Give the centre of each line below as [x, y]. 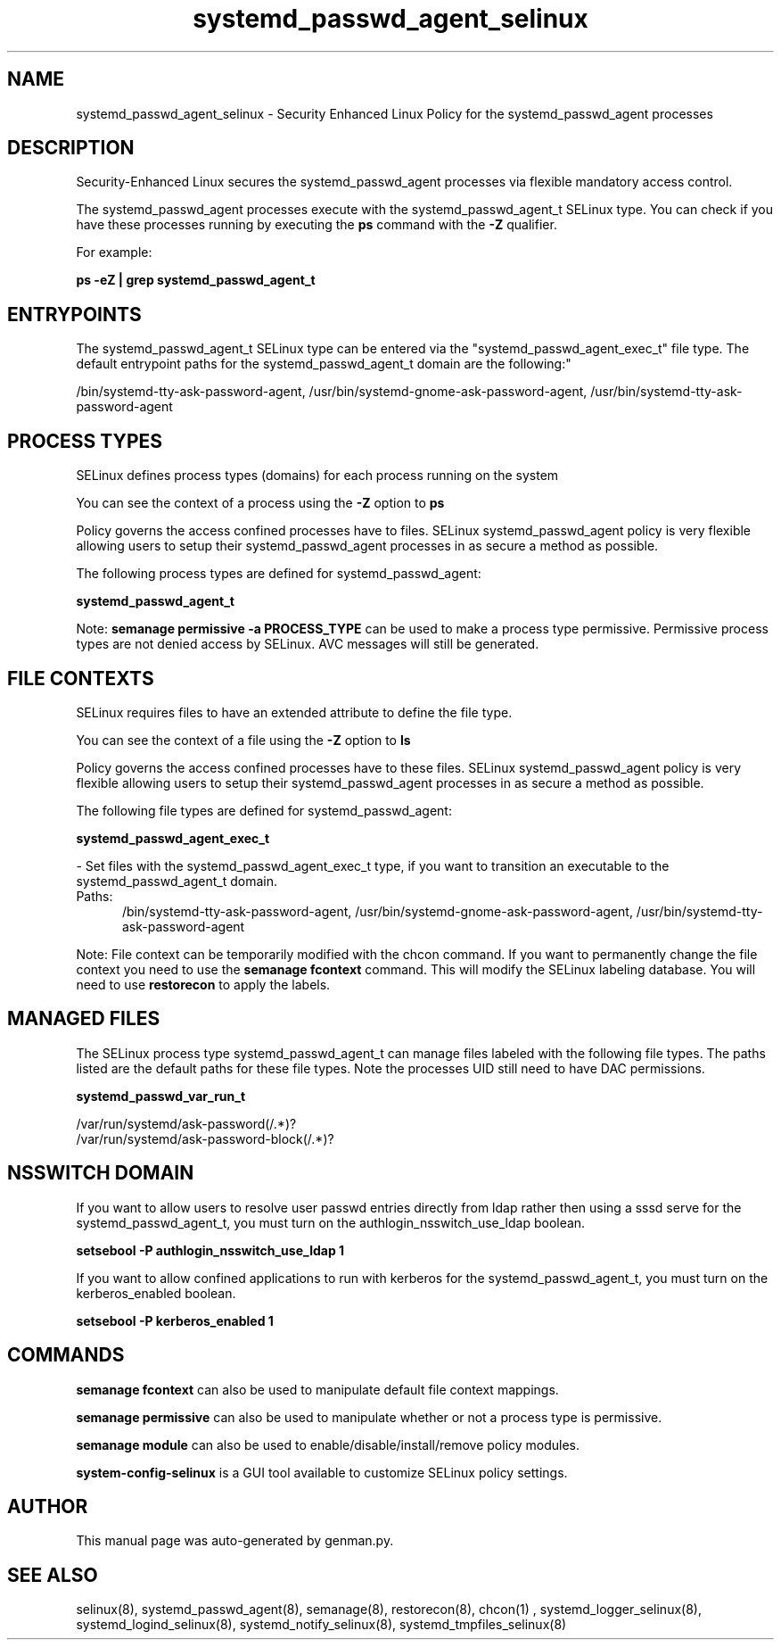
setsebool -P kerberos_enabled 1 [175, 1320]
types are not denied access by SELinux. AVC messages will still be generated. [308, 644]
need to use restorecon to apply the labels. [203, 984]
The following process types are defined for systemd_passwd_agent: [279, 574]
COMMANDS [66, 1355]
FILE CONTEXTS [81, 678]
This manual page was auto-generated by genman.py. [235, 1541]
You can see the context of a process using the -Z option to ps [260, 503]
